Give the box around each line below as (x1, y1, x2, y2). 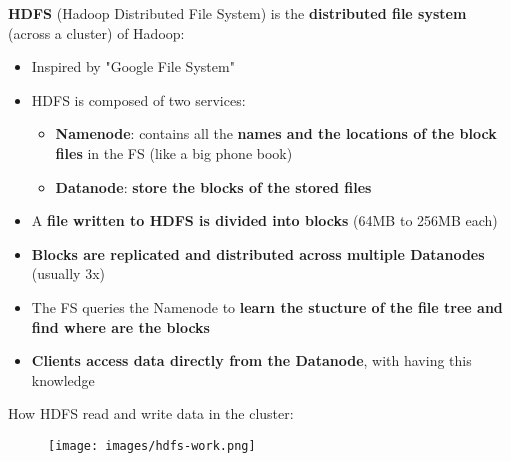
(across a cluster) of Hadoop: (8, 22, 185, 43)
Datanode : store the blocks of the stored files (55, 176, 372, 197)
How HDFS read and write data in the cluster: (8, 403, 294, 424)
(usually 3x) (31, 263, 106, 284)
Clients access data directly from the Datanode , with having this (31, 350, 472, 371)
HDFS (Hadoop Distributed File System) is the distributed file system (8, 3, 467, 23)
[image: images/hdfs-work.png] (48, 438, 256, 453)
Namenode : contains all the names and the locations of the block (55, 123, 497, 144)
